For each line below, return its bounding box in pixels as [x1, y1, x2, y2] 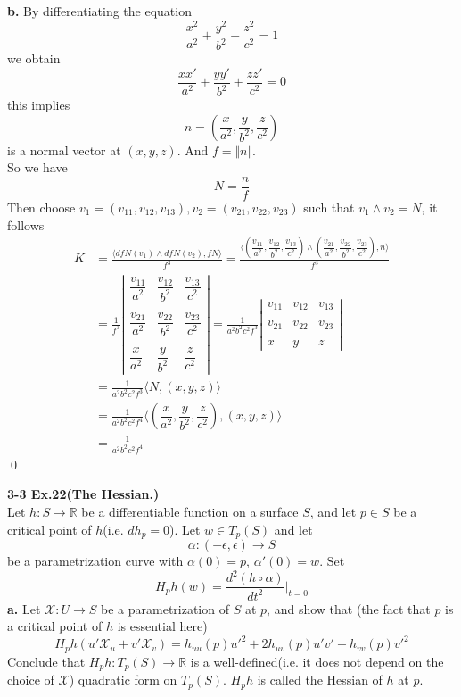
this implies [7, 95, 70, 114]
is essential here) [117, 617, 208, 635]
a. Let [7, 599, 41, 618]
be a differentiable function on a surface [81, 502, 299, 520]
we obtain [7, 49, 61, 68]
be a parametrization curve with [7, 552, 184, 570]
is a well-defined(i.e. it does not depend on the [190, 651, 444, 670]
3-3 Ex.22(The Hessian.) [7, 485, 160, 503]
